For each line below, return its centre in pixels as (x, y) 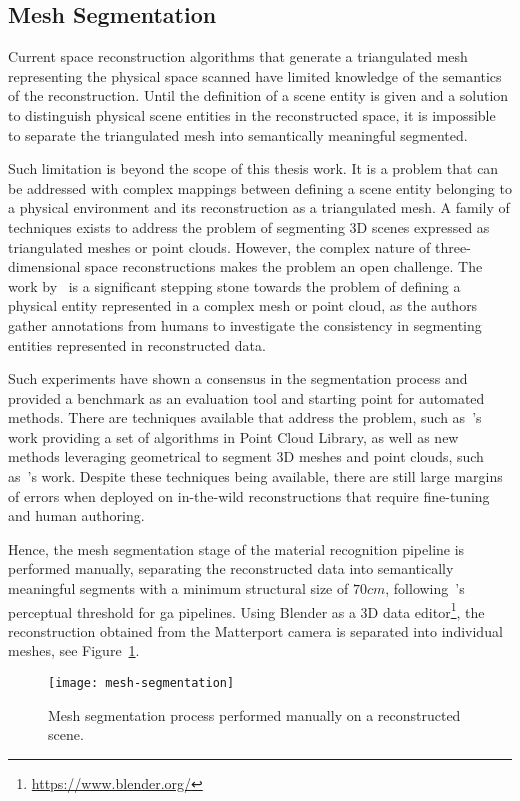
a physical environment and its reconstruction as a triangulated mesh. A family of (259, 207)
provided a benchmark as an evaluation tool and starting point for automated (246, 397)
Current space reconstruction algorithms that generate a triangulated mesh (238, 56)
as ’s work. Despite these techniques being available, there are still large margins (255, 476)
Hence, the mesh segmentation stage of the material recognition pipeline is (236, 548)
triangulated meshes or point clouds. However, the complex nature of (219, 246)
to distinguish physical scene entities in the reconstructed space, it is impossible (252, 114)
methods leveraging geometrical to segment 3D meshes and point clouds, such (246, 456)
